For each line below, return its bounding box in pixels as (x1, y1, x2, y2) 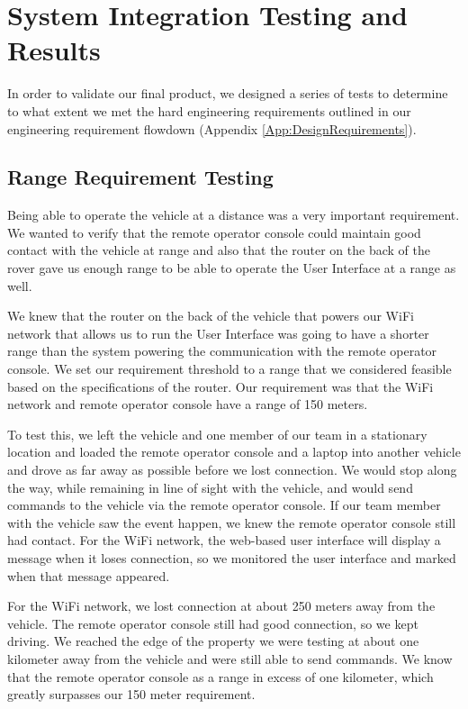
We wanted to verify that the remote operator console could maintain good (7, 223, 421, 241)
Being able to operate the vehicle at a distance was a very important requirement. (7, 205, 460, 224)
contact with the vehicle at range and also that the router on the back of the (7, 241, 430, 259)
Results (7, 32, 101, 68)
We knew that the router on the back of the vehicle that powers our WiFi (7, 306, 414, 325)
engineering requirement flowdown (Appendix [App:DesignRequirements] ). (7, 119, 417, 138)
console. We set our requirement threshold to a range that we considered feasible (7, 359, 452, 378)
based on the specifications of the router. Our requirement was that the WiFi (7, 377, 434, 395)
